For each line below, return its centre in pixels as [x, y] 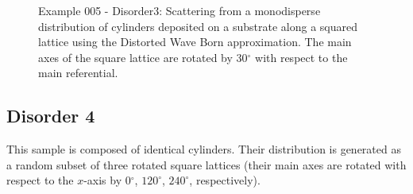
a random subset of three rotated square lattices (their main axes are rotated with [206, 164]
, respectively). [225, 180]
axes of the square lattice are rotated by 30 [143, 57]
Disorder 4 [51, 116]
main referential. [78, 73]
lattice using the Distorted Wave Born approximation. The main [195, 42]
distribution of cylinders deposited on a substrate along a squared [198, 26]
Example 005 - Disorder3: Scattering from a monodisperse [179, 10]
